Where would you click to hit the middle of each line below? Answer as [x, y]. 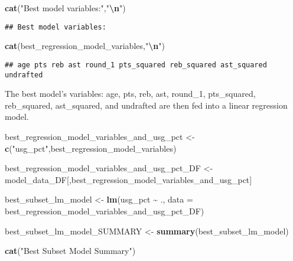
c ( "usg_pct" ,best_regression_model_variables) [91, 148]
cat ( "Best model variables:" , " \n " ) [65, 8]
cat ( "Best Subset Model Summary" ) [70, 251]
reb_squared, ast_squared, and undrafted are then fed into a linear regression [146, 105]
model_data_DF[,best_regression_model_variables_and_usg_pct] [128, 179]
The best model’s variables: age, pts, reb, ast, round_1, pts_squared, [130, 94]
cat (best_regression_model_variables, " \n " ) [85, 46]
